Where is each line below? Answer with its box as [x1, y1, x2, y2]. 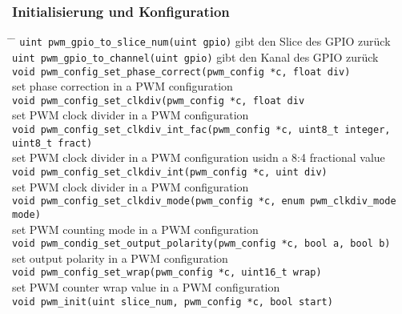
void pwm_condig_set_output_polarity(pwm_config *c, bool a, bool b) [12, 238, 391, 250]
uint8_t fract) [12, 137, 93, 149]
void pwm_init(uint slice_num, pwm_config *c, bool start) [12, 296, 333, 308]
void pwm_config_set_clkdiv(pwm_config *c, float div [12, 95, 305, 107]
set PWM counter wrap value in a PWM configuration [12, 279, 280, 295]
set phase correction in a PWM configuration [12, 78, 233, 95]
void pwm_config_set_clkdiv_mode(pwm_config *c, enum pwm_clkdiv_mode [12, 195, 396, 207]
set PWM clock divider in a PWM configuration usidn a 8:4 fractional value [12, 149, 385, 166]
